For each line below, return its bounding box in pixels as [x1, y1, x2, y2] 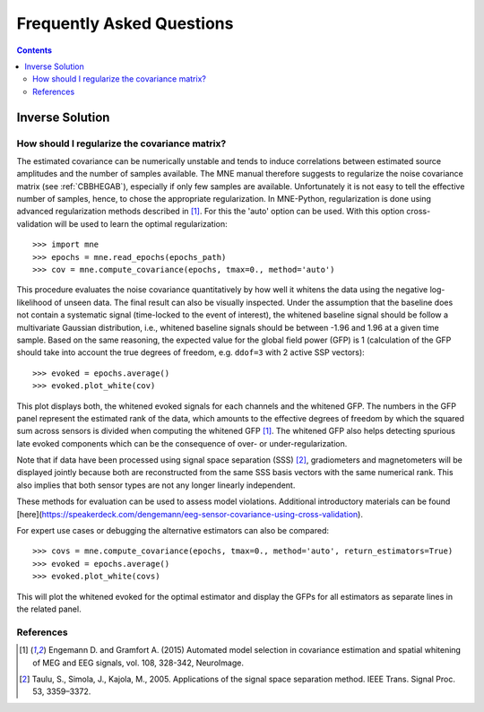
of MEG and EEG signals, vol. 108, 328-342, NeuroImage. [32, 657, 244, 668]
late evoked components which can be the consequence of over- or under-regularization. [16, 438, 348, 448]
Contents [16, 45, 53, 56]
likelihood [16, 297, 53, 308]
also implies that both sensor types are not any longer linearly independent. [16, 480, 296, 491]
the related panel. [16, 603, 82, 614]
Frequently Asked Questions [16, 13, 234, 33]
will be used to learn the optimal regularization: [54, 218, 228, 229]
